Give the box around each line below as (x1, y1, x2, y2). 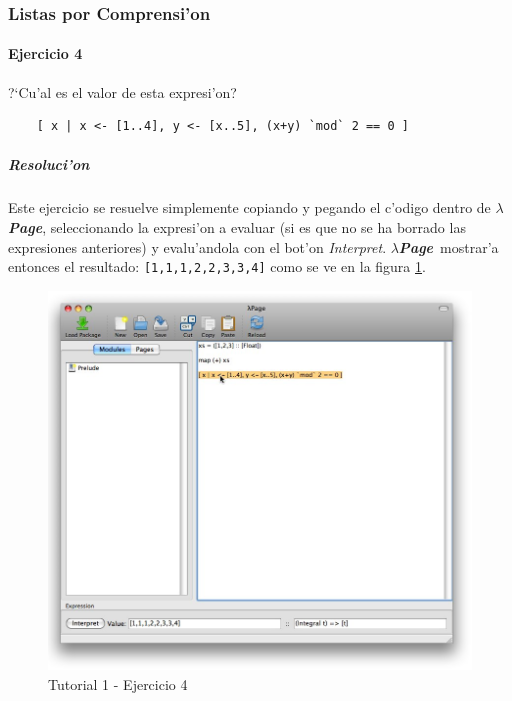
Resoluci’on (8, 154, 90, 175)
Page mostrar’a (398, 236, 499, 257)
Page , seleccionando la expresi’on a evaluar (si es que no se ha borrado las (8, 216, 466, 237)
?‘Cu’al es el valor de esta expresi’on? (8, 81, 237, 102)
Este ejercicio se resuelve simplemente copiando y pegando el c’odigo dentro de (8, 197, 491, 218)
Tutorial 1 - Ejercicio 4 (48, 673, 188, 694)
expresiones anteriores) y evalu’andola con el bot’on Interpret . (8, 236, 387, 257)
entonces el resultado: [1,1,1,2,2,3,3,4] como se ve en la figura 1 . (8, 256, 426, 277)
